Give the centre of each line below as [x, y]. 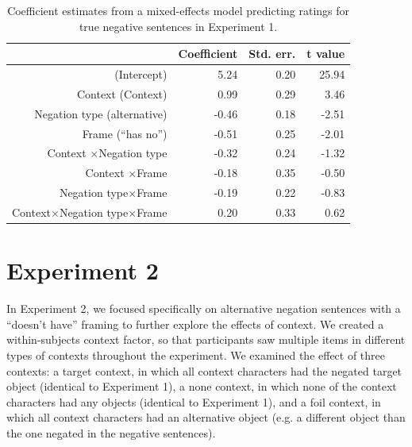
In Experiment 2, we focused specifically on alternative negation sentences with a [204, 308]
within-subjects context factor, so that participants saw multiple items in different [206, 339]
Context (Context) [122, 93]
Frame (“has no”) [125, 133]
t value [326, 54]
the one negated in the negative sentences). [111, 432]
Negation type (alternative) [101, 113]
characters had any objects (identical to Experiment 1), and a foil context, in [194, 401]
